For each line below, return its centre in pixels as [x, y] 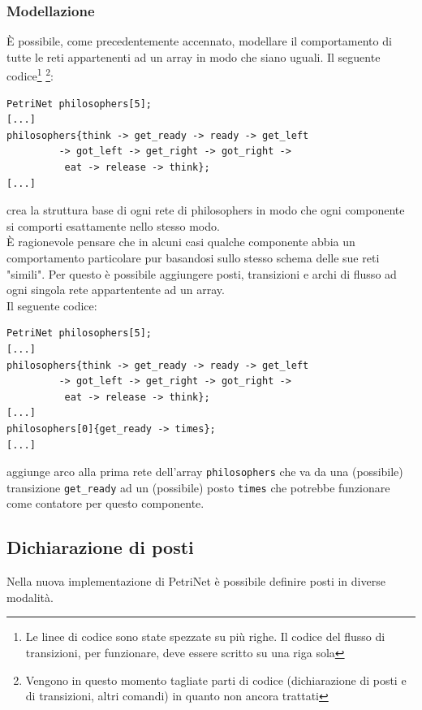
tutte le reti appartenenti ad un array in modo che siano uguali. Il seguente [194, 56]
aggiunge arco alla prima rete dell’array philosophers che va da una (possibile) [205, 472]
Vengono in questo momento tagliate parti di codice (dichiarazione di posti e [216, 680]
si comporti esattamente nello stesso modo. [113, 225]
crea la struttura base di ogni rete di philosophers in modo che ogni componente [206, 210]
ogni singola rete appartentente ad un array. [116, 290]
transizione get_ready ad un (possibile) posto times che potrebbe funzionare [198, 487]
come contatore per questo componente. [105, 503]
